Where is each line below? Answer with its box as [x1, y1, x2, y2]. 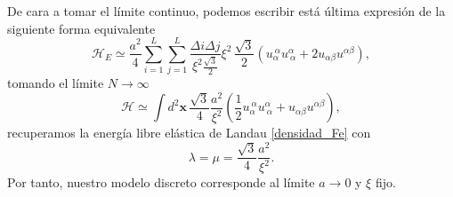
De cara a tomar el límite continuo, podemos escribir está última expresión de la [7, 2, 446, 20]
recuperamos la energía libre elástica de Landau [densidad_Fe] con [7, 123, 371, 142]
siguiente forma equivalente [7, 19, 156, 37]
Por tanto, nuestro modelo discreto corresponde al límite [7, 173, 315, 192]
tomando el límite [7, 74, 104, 92]
